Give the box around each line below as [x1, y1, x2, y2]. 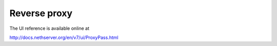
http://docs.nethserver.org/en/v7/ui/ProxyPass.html [9, 34, 118, 40]
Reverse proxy [9, 8, 73, 19]
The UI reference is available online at [9, 25, 90, 31]
